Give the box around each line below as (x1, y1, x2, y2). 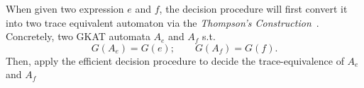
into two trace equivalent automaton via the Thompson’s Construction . (6, 15, 319, 30)
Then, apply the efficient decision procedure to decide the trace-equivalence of (6, 53, 344, 68)
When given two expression (6, 1, 124, 15)
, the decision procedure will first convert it (159, 1, 348, 15)
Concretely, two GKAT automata (6, 29, 150, 44)
